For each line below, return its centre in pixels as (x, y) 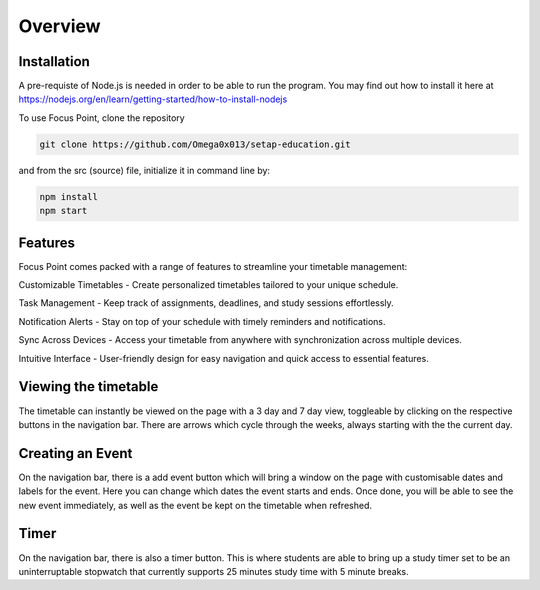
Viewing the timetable (88, 386)
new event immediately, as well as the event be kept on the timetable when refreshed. (195, 505)
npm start (63, 211)
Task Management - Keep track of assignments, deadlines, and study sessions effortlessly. (206, 303)
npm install (69, 196)
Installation (54, 61)
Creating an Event (75, 453)
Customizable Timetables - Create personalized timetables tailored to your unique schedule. (208, 285)
